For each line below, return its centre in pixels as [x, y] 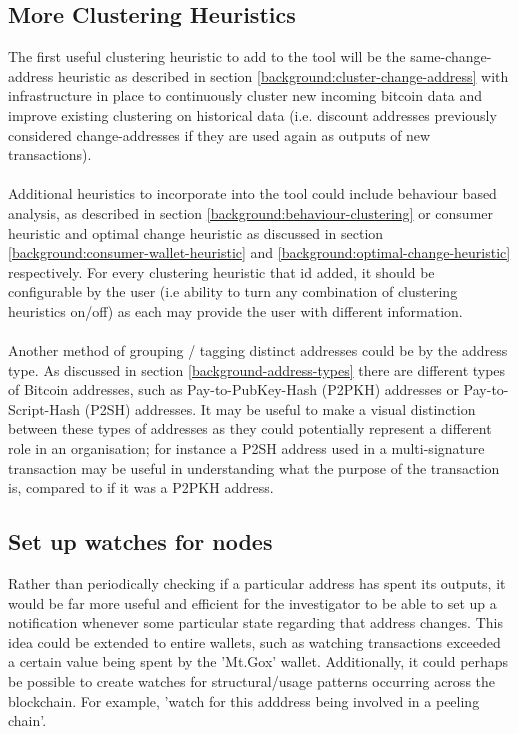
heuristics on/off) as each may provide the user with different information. [235, 310]
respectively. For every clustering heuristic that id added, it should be [221, 271]
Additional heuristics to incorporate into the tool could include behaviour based [252, 193]
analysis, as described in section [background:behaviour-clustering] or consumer [250, 212]
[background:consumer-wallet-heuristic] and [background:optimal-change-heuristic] [259, 252]
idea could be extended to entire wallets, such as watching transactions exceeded [254, 641]
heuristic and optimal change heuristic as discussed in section [196, 232]
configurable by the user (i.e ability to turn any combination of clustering [233, 291]
